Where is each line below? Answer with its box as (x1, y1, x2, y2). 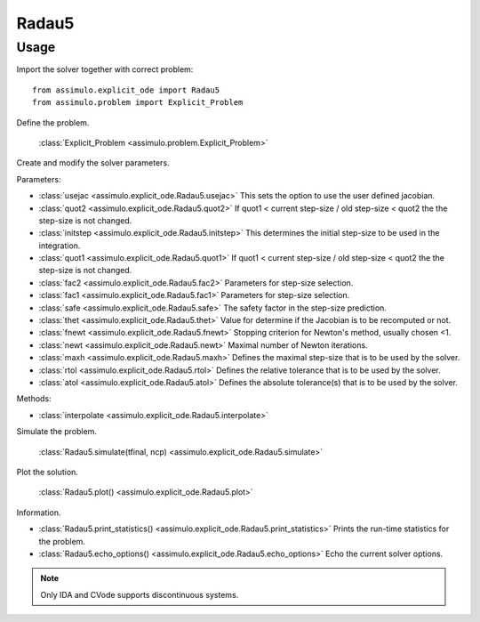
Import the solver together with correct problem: (16, 64, 194, 75)
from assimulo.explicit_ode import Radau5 (32, 85, 220, 95)
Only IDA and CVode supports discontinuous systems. (40, 589, 239, 600)
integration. (38, 240, 81, 251)
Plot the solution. (16, 466, 79, 477)
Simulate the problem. (16, 426, 98, 437)
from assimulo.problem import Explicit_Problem (32, 98, 244, 108)
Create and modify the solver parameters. (16, 158, 170, 168)
